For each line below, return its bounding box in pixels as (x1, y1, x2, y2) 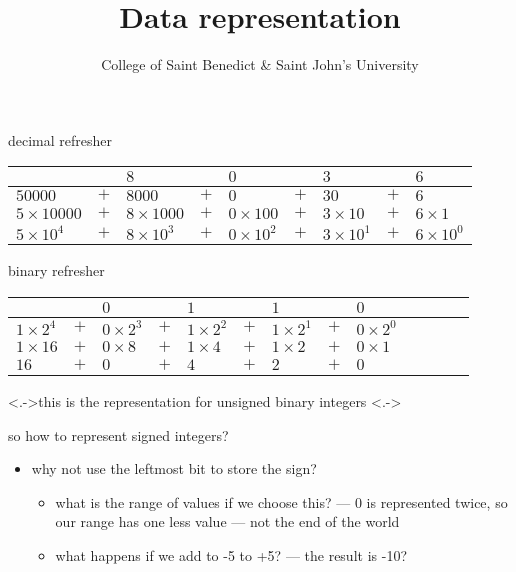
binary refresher (8, 260, 105, 281)
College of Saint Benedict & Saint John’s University (101, 54, 419, 75)
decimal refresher (8, 129, 113, 150)
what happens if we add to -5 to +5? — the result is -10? (55, 544, 407, 565)
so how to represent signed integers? (8, 424, 229, 445)
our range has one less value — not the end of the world (55, 511, 400, 532)
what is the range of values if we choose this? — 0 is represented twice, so (55, 491, 508, 512)
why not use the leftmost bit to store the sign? (31, 458, 317, 479)
